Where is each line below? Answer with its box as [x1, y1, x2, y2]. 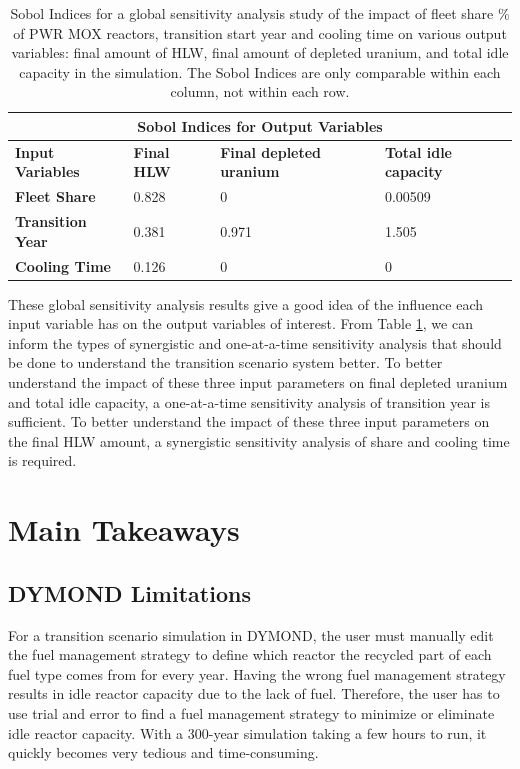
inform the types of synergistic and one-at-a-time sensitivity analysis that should [8, 332, 502, 353]
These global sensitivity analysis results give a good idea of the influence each [8, 293, 483, 314]
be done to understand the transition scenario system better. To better [8, 352, 443, 373]
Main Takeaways [8, 509, 240, 550]
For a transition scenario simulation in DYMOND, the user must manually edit [8, 624, 494, 645]
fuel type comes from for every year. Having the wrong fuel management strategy [8, 663, 506, 684]
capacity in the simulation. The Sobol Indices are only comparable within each [19, 61, 501, 82]
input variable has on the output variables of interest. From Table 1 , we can [8, 313, 473, 334]
